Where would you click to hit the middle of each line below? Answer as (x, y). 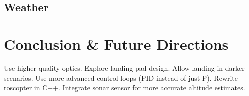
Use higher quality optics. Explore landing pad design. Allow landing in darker (124, 68)
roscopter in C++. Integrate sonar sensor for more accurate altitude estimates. (125, 88)
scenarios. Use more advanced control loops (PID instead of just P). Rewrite (121, 78)
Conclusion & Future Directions (116, 44)
